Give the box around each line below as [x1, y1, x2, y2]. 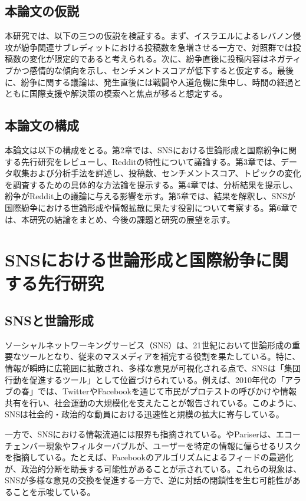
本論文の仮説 [5, 2, 79, 20]
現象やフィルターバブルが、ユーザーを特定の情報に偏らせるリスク [45, 439, 301, 451]
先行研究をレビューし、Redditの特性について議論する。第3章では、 [21, 155, 281, 167]
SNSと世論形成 [5, 311, 94, 329]
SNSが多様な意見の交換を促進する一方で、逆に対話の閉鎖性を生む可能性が [5, 474, 292, 486]
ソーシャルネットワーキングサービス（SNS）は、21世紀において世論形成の [5, 338, 292, 351]
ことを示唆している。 [12, 486, 96, 498]
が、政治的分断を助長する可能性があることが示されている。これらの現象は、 [5, 462, 302, 474]
